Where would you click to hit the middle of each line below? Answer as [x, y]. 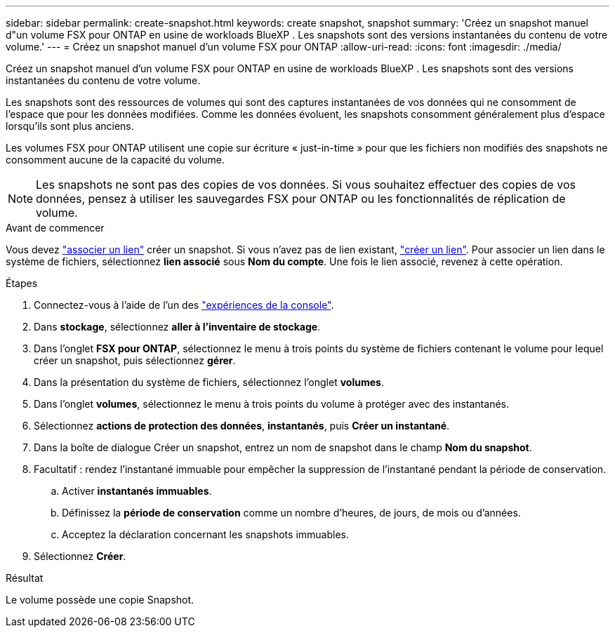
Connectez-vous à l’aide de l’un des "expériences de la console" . [184, 305]
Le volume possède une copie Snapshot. [100, 600]
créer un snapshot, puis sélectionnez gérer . [135, 360]
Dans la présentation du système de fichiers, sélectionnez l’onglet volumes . [209, 382]
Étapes [22, 283]
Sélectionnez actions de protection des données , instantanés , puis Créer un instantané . [242, 426]
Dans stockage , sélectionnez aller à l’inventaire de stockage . [177, 327]
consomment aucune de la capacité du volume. [115, 160]
